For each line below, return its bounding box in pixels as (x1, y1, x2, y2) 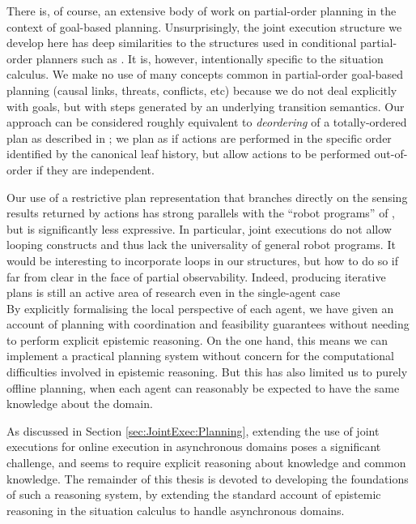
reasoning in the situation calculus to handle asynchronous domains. (6, 501, 345, 518)
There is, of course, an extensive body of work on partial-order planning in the (6, 2, 397, 19)
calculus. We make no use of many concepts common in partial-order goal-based (6, 66, 403, 83)
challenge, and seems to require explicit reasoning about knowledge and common (6, 454, 406, 471)
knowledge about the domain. (6, 395, 153, 412)
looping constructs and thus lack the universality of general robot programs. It (6, 236, 396, 253)
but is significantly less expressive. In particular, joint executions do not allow (6, 220, 392, 237)
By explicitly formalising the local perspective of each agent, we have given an (6, 299, 394, 316)
